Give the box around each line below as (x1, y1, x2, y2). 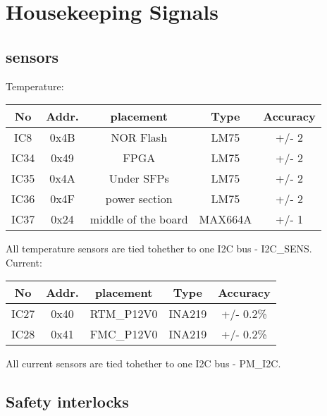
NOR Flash (111, 129, 168, 146)
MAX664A (199, 211, 252, 228)
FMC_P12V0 (90, 326, 158, 343)
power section (105, 190, 173, 207)
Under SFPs (109, 170, 169, 187)
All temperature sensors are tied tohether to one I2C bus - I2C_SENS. (6, 241, 312, 256)
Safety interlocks (6, 391, 129, 412)
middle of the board (90, 211, 188, 228)
